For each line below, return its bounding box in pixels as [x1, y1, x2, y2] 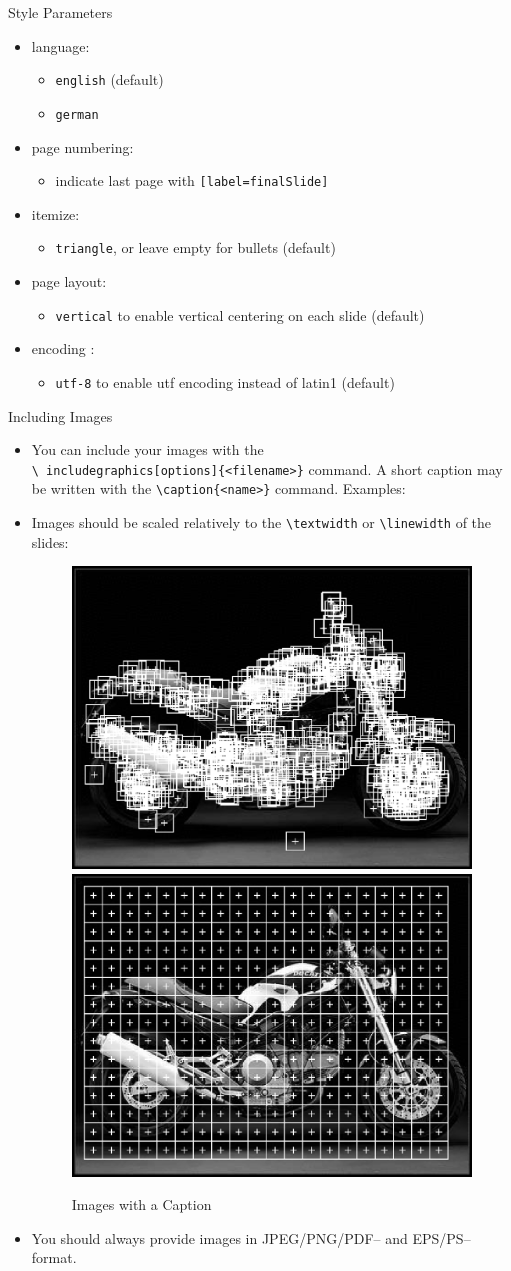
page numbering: [31, 136, 134, 157]
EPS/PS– [412, 1227, 471, 1248]
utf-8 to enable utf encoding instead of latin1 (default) [55, 371, 395, 392]
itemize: [31, 203, 80, 224]
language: [31, 35, 90, 56]
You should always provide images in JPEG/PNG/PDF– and [31, 1227, 408, 1248]
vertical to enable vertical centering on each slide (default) [55, 304, 425, 325]
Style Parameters [8, 2, 113, 22]
